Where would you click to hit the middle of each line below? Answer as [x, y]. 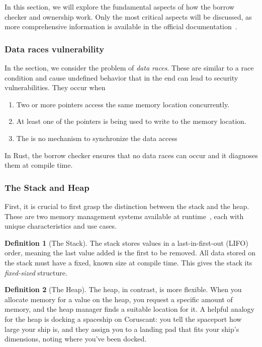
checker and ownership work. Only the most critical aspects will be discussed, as [128, 16]
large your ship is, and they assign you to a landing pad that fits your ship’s [122, 329]
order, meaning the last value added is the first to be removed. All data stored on [130, 253]
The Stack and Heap [47, 187]
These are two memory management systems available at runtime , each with [124, 216]
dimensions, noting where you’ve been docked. [76, 339]
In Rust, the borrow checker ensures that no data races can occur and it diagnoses [131, 155]
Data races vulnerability [55, 49]
